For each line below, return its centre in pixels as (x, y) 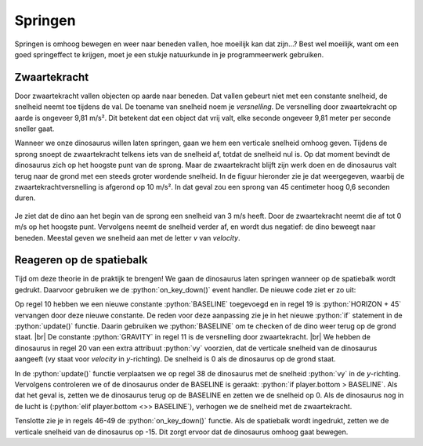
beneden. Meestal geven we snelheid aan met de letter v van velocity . (127, 238)
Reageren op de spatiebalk (81, 260)
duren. (25, 198)
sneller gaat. (34, 129)
